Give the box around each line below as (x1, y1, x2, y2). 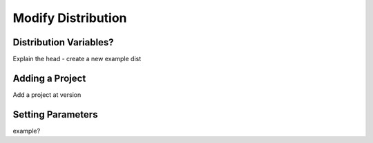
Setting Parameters (12, 109, 98, 120)
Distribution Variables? (12, 36, 114, 48)
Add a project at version (12, 90, 82, 99)
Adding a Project (12, 72, 86, 84)
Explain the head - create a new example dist (12, 55, 142, 63)
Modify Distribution (12, 10, 127, 25)
